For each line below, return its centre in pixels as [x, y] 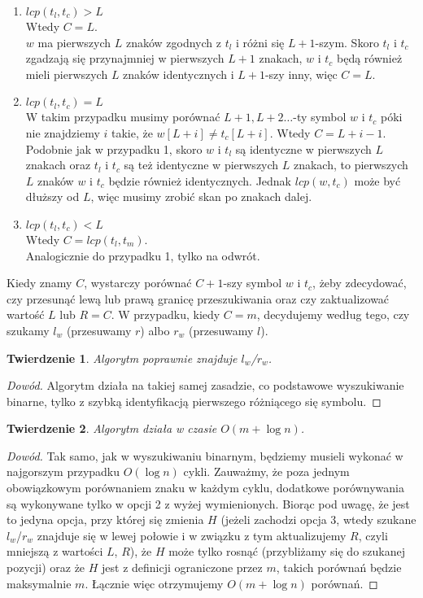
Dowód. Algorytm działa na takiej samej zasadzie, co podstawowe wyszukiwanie [205, 385]
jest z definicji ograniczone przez [182, 567]
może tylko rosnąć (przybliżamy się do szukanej [287, 551]
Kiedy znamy [39, 283]
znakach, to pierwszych [351, 165]
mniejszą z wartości [55, 551]
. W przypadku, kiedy [166, 314]
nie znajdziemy [63, 132]
